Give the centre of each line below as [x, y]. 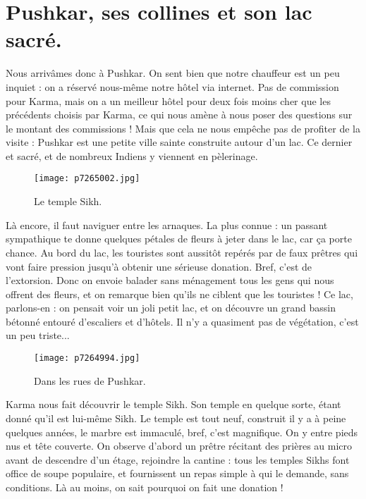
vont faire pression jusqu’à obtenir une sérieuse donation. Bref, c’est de [159, 266]
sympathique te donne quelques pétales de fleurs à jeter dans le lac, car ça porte [179, 239]
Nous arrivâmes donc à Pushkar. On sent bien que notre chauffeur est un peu [173, 73]
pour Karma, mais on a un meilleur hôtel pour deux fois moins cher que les [168, 100]
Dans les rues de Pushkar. [90, 380]
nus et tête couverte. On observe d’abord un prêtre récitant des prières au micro [179, 446]
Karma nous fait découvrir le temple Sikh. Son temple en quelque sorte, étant [173, 404]
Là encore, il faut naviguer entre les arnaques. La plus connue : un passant [167, 224]
